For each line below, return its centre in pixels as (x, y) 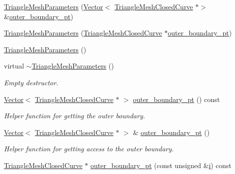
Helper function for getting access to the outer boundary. (89, 149)
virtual (14, 66)
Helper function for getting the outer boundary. (75, 116)
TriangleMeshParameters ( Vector (54, 6)
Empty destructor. (31, 82)
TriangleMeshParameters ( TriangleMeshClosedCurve (83, 33)
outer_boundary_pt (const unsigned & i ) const (161, 165)
